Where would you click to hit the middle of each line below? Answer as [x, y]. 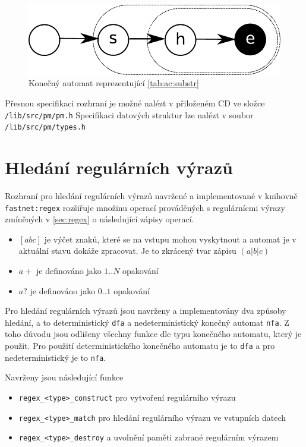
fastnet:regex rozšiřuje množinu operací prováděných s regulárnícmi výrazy [145, 207]
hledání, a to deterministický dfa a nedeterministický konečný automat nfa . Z [147, 322]
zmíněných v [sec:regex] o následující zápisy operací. [100, 219]
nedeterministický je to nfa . [56, 357]
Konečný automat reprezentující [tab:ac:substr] [114, 83]
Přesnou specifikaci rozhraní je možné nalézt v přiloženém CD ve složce [135, 103]
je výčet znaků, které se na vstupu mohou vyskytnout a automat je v [170, 239]
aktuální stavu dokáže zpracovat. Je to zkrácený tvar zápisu [127, 251]
